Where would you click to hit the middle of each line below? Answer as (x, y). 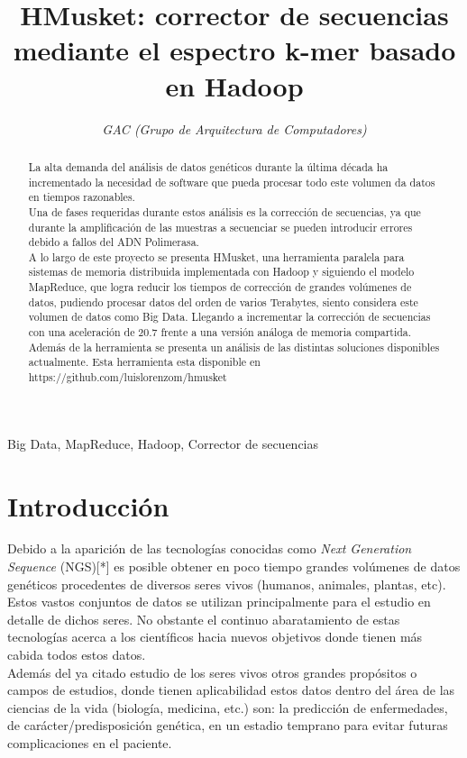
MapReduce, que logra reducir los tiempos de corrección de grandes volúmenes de (220, 287)
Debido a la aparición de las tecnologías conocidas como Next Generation (210, 548)
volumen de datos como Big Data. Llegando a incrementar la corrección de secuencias (229, 317)
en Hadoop (234, 85)
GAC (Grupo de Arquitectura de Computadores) (234, 128)
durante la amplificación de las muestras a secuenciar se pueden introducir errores (220, 227)
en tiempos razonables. (82, 197)
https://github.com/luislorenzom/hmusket (128, 377)
